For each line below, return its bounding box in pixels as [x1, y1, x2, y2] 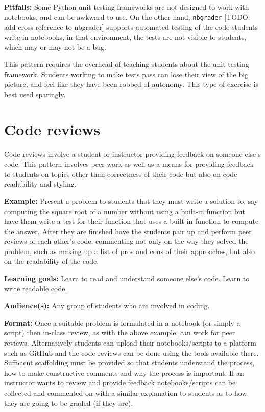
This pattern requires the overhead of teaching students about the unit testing [4, 59, 249, 70]
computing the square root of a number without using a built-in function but [4, 205, 246, 216]
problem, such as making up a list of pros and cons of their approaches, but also [4, 245, 255, 256]
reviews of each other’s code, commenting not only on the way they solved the [4, 236, 249, 246]
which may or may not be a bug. [4, 41, 106, 52]
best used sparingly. [4, 88, 66, 99]
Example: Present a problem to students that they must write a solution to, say [4, 195, 258, 206]
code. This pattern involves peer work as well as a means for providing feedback [4, 158, 254, 169]
